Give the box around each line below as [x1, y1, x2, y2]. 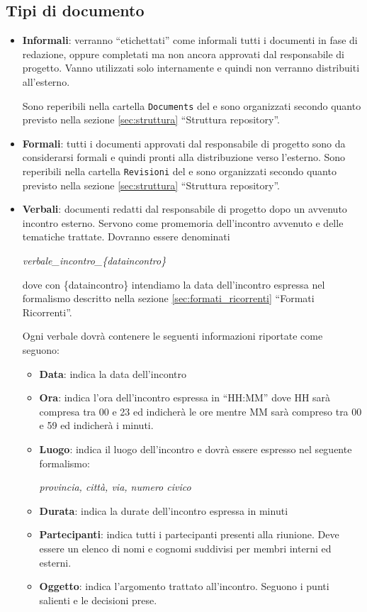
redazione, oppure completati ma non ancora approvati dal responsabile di [22, 46, 345, 61]
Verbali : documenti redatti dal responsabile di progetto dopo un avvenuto [22, 201, 347, 216]
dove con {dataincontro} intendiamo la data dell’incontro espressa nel [22, 277, 325, 291]
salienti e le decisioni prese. [39, 592, 157, 607]
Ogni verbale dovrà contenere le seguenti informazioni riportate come [22, 328, 323, 343]
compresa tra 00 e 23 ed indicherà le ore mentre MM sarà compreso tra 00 [39, 404, 362, 418]
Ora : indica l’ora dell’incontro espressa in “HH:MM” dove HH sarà [39, 390, 331, 405]
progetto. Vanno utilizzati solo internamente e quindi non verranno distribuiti [22, 60, 360, 75]
